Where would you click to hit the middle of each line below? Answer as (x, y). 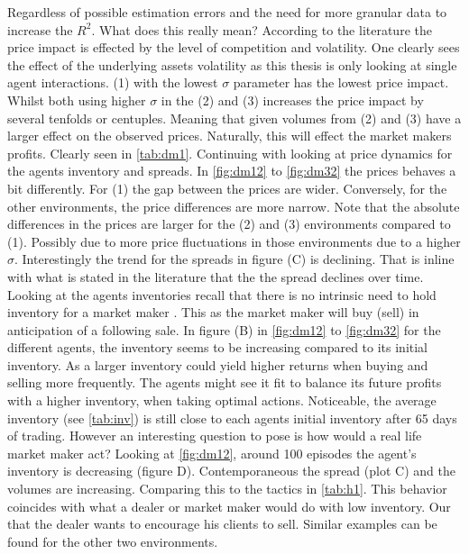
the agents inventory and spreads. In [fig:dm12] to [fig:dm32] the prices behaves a (232, 171)
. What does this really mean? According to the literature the (262, 29)
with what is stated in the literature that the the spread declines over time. (216, 276)
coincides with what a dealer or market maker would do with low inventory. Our (229, 506)
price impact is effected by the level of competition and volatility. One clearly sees (234, 47)
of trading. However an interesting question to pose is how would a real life (215, 436)
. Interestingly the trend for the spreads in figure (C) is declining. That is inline (234, 259)
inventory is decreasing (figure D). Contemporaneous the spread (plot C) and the (231, 471)
